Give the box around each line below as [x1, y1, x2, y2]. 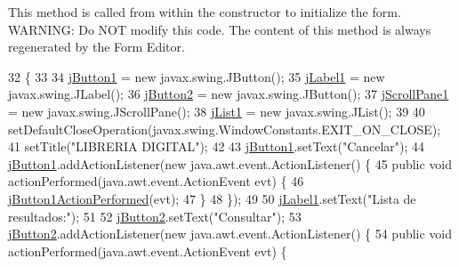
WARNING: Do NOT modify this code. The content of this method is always [8, 20, 431, 38]
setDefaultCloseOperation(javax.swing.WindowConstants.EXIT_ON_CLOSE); [8, 119, 441, 138]
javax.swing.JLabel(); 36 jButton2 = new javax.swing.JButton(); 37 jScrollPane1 [8, 85, 449, 103]
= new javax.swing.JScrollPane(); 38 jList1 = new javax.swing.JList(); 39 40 [8, 101, 425, 120]
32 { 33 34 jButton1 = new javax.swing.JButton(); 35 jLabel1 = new [8, 67, 385, 85]
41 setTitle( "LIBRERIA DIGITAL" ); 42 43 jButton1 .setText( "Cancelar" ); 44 [8, 137, 425, 156]
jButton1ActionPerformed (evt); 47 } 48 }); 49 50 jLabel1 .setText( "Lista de [8, 189, 416, 207]
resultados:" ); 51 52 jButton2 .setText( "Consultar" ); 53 [8, 206, 302, 225]
